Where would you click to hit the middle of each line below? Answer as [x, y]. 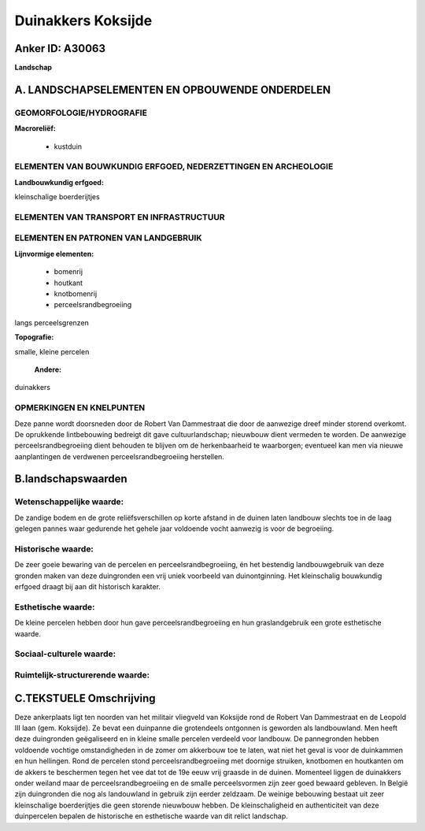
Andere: [48, 369]
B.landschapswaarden [71, 479]
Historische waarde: [54, 549]
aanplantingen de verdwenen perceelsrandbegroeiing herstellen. [119, 456]
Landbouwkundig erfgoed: [59, 182]
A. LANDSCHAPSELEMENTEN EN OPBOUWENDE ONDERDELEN [173, 89]
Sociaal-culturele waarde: [65, 654]
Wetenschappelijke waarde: [69, 502]
